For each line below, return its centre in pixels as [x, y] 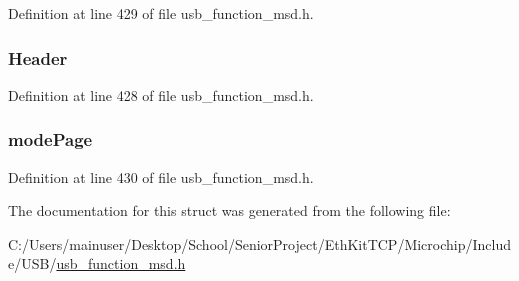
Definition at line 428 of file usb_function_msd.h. [161, 94]
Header [38, 57]
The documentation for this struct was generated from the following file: [229, 210]
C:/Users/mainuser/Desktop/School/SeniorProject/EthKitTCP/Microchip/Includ [260, 243]
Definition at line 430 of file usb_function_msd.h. [161, 176]
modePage [50, 139]
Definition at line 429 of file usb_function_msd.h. [161, 13]
